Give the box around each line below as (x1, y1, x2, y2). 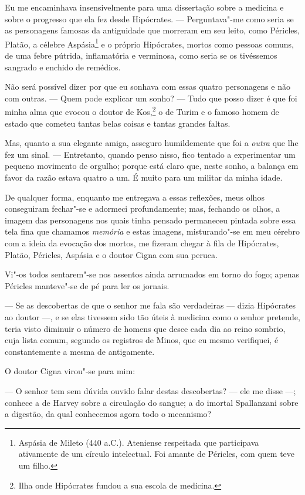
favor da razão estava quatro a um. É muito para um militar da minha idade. (5, 171, 283, 184)
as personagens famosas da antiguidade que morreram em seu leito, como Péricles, (5, 24, 300, 36)
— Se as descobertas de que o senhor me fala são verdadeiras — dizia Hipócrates (5, 299, 296, 311)
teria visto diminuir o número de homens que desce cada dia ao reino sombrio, (5, 322, 286, 334)
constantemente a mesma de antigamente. (5, 345, 155, 357)
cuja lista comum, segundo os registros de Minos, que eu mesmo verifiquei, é (5, 334, 279, 346)
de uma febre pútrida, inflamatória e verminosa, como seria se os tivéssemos (5, 49, 277, 62)
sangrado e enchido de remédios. (5, 60, 121, 73)
